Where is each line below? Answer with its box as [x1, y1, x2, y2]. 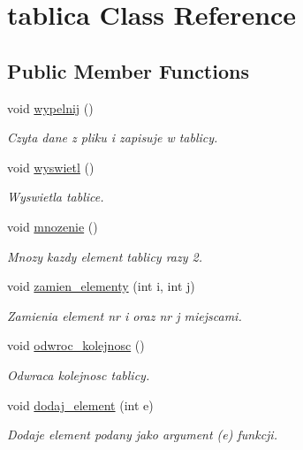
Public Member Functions [7, 57, 249, 84]
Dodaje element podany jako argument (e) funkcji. [7, 425, 277, 444]
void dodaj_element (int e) [7, 395, 154, 414]
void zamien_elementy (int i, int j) [7, 277, 195, 295]
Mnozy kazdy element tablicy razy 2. [7, 247, 203, 265]
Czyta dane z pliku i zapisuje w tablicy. [7, 128, 218, 147]
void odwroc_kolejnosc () [7, 336, 145, 355]
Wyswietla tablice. [7, 187, 104, 206]
